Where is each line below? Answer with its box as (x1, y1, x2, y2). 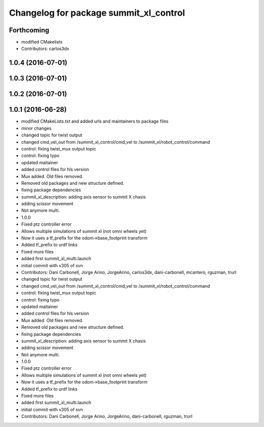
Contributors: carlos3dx (21, 46, 69, 51)
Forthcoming (9, 26, 49, 34)
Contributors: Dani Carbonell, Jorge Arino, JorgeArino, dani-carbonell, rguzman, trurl (21, 413, 193, 419)
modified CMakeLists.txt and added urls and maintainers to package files (21, 118, 169, 125)
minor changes (21, 125, 52, 131)
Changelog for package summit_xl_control (9, 7, 185, 18)
